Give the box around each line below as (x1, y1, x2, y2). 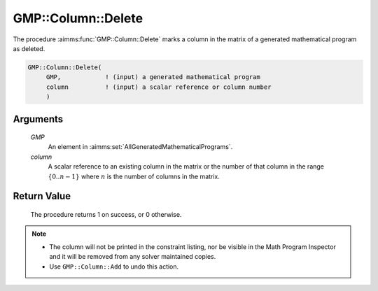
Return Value (13, 190, 71, 202)
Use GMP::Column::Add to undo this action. (49, 262, 179, 271)
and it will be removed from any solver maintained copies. (49, 253, 216, 261)
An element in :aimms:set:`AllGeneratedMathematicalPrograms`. (48, 143, 233, 151)
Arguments (13, 113, 64, 125)
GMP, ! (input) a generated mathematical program (45, 73, 260, 81)
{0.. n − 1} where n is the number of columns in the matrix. (48, 172, 220, 180)
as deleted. (13, 44, 45, 52)
